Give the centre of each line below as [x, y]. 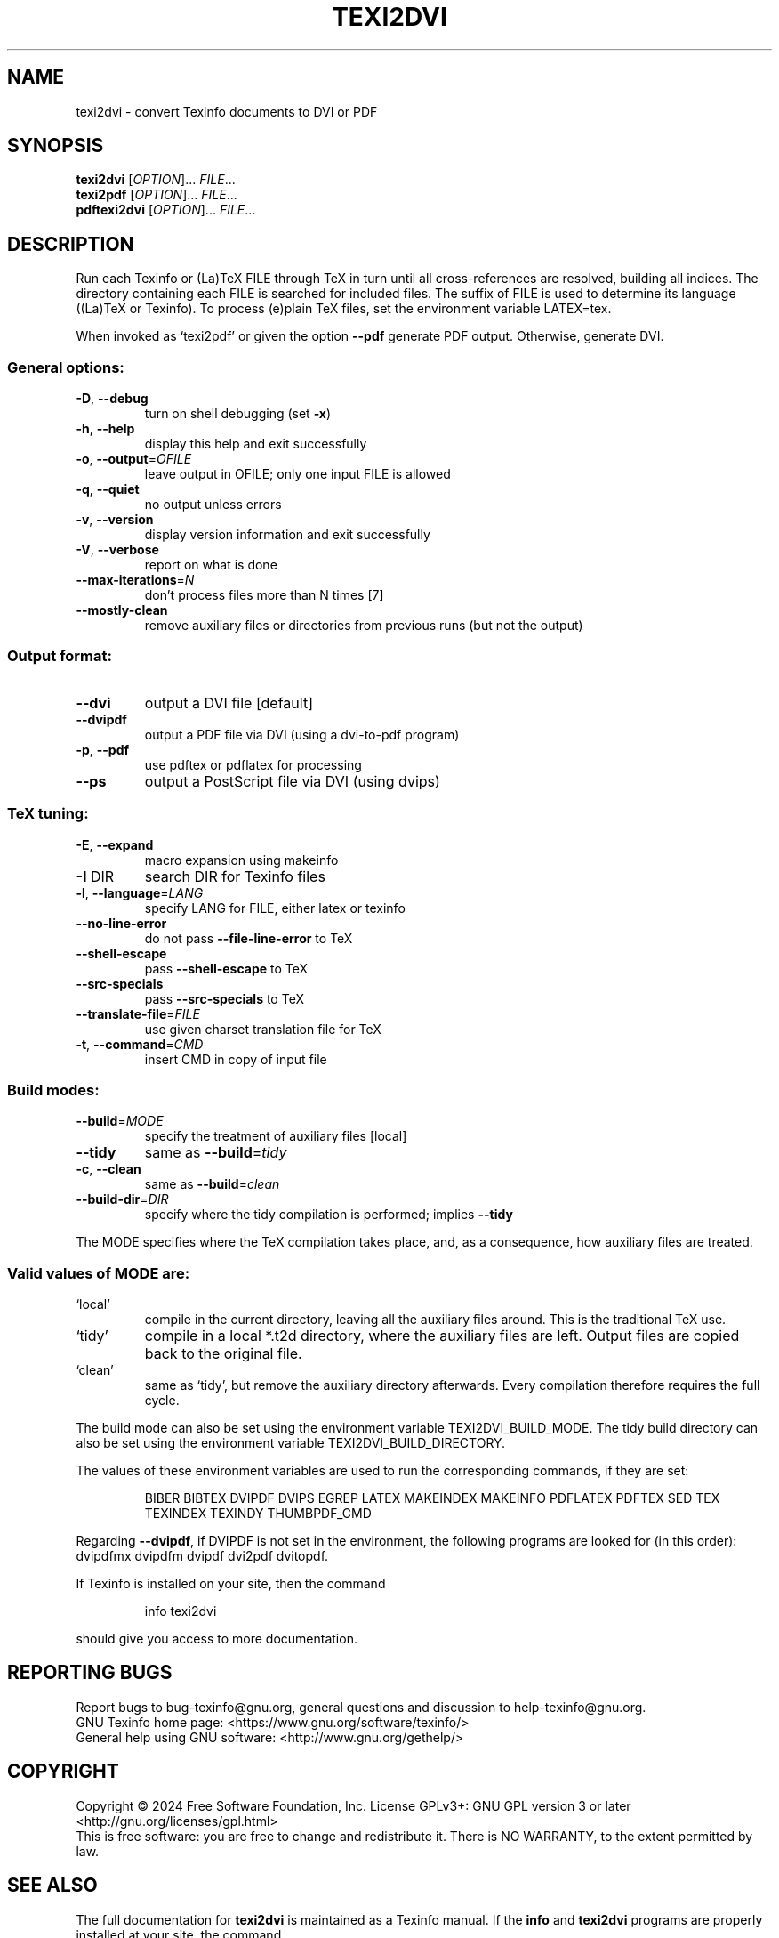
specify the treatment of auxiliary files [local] [276, 1136]
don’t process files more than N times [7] [264, 595]
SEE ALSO [52, 1886]
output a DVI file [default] [229, 703]
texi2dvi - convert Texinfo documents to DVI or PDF [227, 111]
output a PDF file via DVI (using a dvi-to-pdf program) [302, 734]
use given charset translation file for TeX [263, 1029]
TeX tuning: [48, 814]
